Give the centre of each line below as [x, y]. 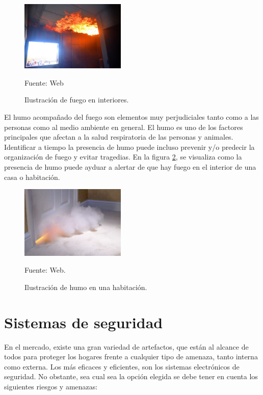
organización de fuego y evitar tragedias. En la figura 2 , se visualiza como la [123, 157]
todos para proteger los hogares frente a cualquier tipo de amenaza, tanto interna [131, 357]
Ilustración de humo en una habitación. [86, 287]
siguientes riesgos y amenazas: [51, 387]
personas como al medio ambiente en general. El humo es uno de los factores [124, 127]
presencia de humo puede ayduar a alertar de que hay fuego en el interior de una [130, 166]
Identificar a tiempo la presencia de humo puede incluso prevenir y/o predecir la [129, 147]
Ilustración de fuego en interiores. [77, 100]
